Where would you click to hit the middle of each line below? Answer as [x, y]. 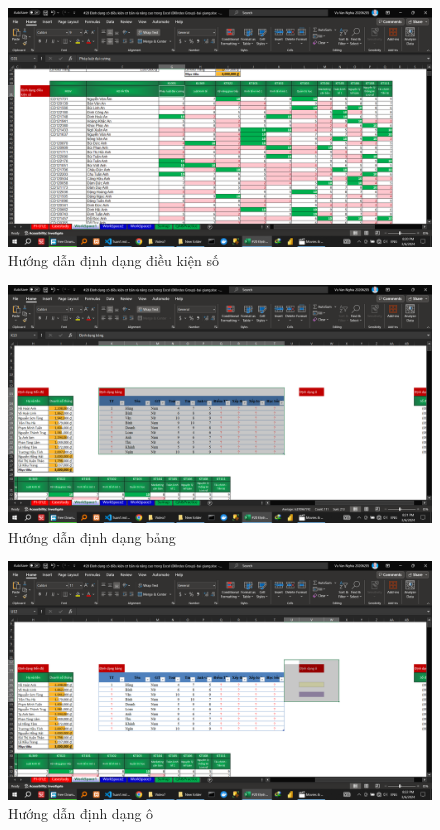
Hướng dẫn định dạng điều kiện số [113, 260]
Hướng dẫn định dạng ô [81, 813]
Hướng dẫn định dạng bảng [92, 536]
